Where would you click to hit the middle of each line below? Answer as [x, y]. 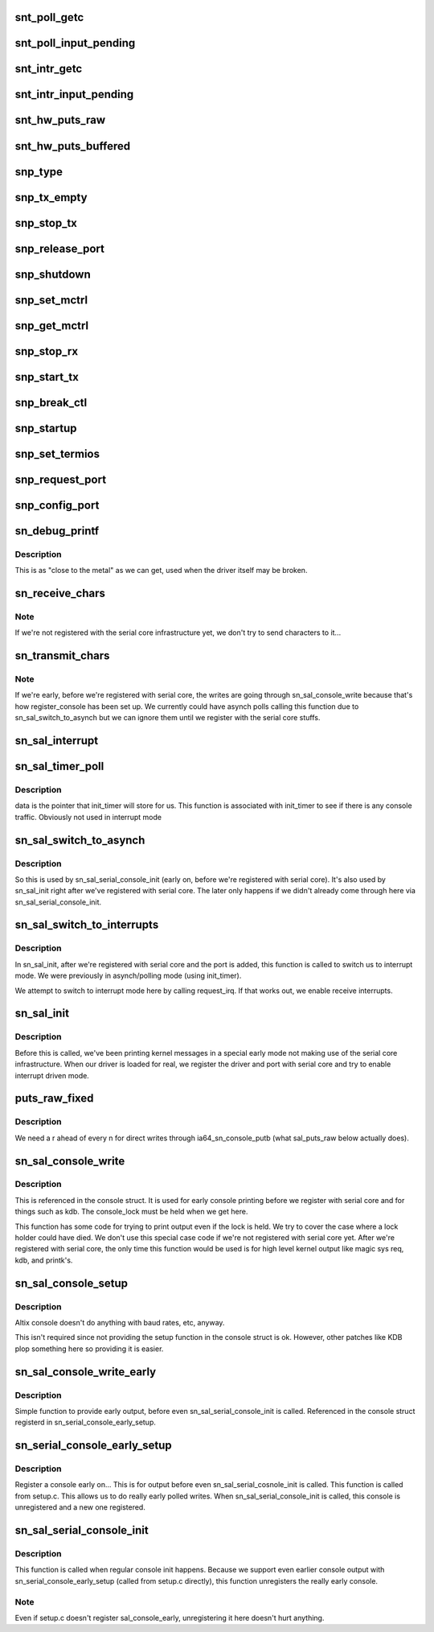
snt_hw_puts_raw [60, 120]
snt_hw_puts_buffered [73, 146]
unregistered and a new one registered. [80, 1507]
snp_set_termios [57, 453]
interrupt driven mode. [52, 1075]
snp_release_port [59, 248]
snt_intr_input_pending [74, 95]
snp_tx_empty [51, 197]
